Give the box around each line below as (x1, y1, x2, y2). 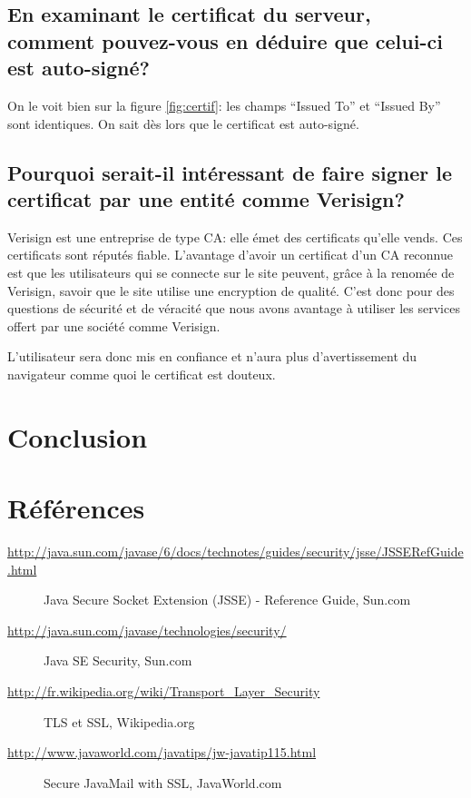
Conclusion (7, 418, 148, 455)
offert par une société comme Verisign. (7, 316, 221, 335)
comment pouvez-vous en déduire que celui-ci (7, 26, 443, 54)
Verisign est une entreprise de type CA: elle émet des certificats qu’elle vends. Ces (7, 227, 463, 246)
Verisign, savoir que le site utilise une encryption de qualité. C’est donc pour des (7, 281, 455, 300)
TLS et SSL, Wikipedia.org (44, 712, 195, 731)
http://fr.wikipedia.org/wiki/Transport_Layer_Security (7, 681, 320, 700)
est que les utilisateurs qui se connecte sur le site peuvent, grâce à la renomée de (7, 262, 455, 281)
